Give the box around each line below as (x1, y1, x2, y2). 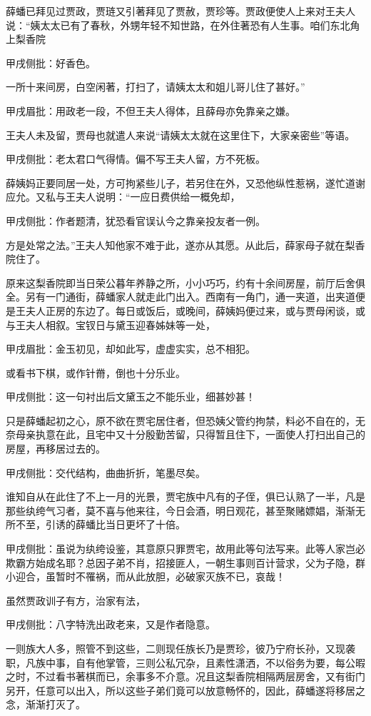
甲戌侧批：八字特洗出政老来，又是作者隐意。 (6, 617, 215, 632)
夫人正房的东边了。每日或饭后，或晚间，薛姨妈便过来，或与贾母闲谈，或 (25, 303, 365, 318)
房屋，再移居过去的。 (6, 441, 106, 456)
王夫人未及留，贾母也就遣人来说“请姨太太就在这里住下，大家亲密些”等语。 (6, 127, 355, 142)
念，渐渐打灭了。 (6, 697, 86, 712)
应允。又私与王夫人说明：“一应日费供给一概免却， (6, 189, 240, 204)
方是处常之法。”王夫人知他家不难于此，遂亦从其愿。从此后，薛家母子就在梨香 (6, 237, 365, 252)
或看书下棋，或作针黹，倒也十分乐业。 (6, 365, 185, 380)
